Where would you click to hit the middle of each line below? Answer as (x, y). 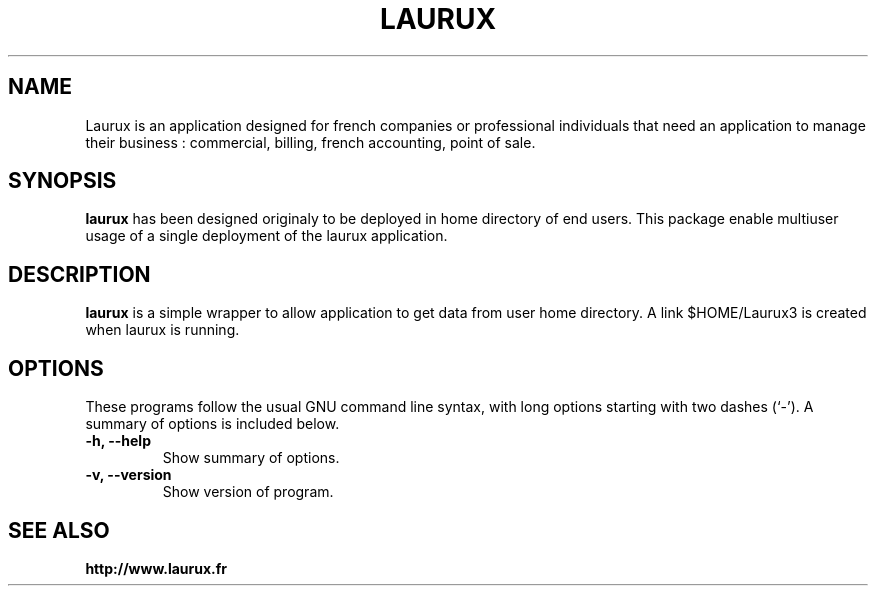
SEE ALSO (59, 530)
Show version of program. (248, 492)
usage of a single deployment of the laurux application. (266, 236)
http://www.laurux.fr (156, 568)
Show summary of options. (251, 458)
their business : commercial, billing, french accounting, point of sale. (310, 142)
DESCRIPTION (79, 274)
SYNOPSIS (62, 181)
